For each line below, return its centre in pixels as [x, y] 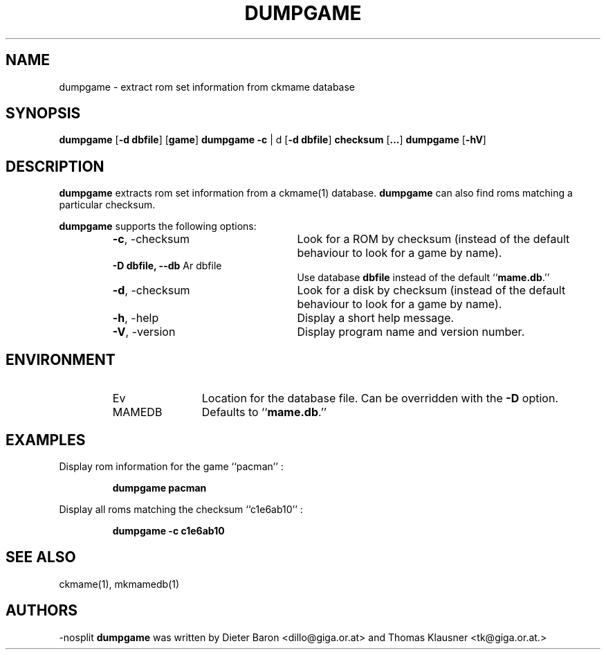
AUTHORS [42, 611]
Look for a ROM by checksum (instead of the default [433, 239]
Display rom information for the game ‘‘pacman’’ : [171, 466]
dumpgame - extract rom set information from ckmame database [207, 87]
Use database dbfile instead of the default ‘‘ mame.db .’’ [423, 278]
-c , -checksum [151, 239]
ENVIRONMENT [61, 359]
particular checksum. [107, 205]
